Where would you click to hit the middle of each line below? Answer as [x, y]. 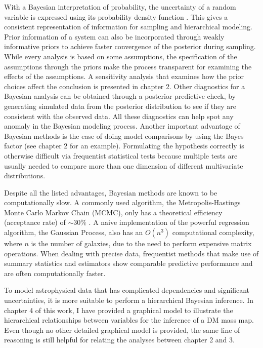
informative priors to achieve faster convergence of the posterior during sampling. [130, 46]
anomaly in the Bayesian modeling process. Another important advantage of [122, 126]
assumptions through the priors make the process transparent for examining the [128, 66]
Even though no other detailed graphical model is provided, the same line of [122, 330]
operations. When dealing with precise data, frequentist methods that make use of [131, 253]
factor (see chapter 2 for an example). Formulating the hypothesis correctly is [124, 146]
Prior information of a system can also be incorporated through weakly [114, 36]
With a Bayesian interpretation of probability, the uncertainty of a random [120, 7]
